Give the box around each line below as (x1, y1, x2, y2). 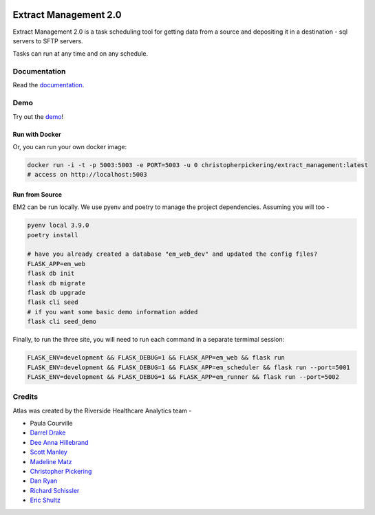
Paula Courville (30, 419, 73, 428)
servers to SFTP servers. (12, 36, 83, 45)
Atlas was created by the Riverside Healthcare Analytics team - (12, 406, 192, 415)
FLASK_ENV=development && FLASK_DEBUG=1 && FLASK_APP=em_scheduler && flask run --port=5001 (27, 363, 350, 371)
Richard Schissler (30, 486, 80, 494)
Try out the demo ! (12, 112, 64, 120)
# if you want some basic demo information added (27, 308, 198, 316)
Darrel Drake (30, 428, 66, 437)
